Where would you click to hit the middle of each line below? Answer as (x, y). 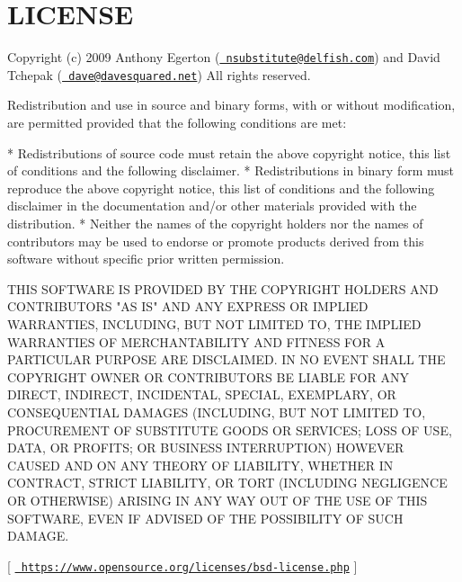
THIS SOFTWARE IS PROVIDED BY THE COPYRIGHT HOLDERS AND (223, 288)
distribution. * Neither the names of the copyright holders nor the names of (215, 223)
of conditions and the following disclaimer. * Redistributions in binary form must (231, 170)
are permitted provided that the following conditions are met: (177, 123)
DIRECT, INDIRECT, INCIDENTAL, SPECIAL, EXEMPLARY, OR (202, 394)
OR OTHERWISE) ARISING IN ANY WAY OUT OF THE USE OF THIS (218, 500)
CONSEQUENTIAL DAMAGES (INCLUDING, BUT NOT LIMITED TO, (217, 412)
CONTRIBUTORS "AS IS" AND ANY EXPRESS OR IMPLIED (188, 306)
